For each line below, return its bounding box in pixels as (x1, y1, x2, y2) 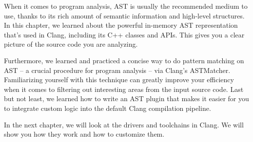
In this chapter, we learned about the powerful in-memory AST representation (4, 20, 238, 30)
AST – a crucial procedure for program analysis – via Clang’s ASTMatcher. (4, 65, 231, 75)
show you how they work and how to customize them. (4, 129, 165, 139)
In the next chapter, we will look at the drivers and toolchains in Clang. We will (4, 119, 244, 129)
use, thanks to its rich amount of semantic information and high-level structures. (4, 10, 245, 20)
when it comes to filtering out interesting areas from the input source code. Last (4, 84, 244, 94)
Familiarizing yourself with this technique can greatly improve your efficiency (4, 74, 234, 85)
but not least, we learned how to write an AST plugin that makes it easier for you (4, 93, 249, 104)
